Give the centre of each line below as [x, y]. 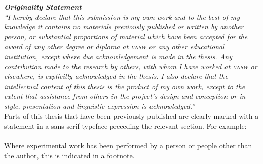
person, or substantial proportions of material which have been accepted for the [126, 36]
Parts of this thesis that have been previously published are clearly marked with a [131, 116]
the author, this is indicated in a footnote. [69, 155]
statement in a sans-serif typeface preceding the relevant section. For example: [125, 126]
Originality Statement [43, 7]
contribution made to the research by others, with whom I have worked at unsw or [131, 66]
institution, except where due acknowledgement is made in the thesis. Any [118, 56]
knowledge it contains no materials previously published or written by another [124, 27]
